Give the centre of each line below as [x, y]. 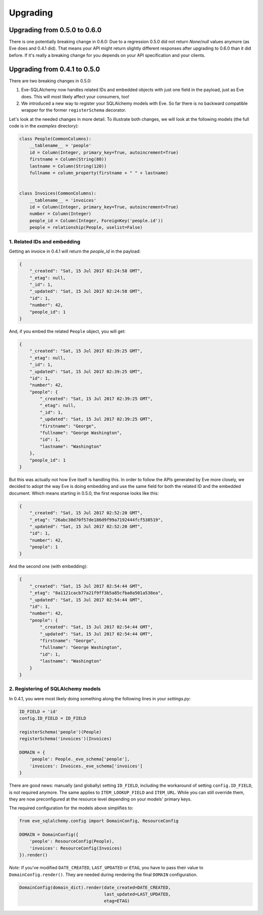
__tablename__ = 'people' [60, 146]
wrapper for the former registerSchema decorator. [74, 110]
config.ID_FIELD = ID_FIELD [53, 719]
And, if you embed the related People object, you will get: [67, 331]
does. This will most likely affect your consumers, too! [75, 96]
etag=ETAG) [117, 901]
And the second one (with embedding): [48, 566]
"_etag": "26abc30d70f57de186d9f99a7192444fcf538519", [96, 520]
